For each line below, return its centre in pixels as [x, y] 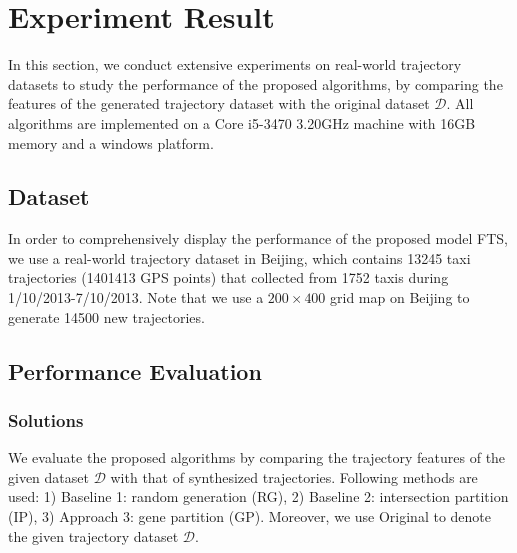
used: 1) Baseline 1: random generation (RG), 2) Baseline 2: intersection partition [258, 496]
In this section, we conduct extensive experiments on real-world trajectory [235, 64]
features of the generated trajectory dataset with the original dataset [219, 103]
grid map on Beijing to [400, 297]
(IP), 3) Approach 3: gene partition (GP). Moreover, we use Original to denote [249, 516]
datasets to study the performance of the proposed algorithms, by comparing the [255, 83]
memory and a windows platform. [111, 142]
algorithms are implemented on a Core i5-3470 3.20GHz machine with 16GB [242, 122]
